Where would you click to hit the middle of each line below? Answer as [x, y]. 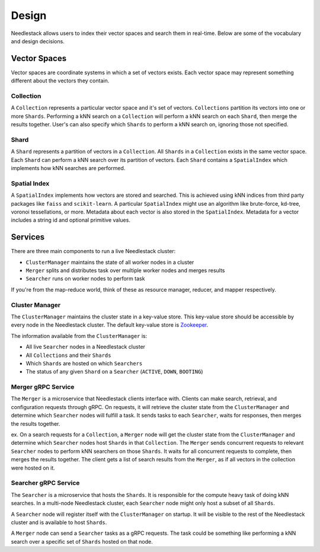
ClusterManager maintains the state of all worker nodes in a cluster [110, 262]
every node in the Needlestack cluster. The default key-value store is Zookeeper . [110, 325]
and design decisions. [38, 41]
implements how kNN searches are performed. [68, 168]
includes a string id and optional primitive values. [71, 220]
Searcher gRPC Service [45, 483]
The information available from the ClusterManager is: [79, 336]
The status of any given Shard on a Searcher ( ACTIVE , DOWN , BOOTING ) [115, 372]
